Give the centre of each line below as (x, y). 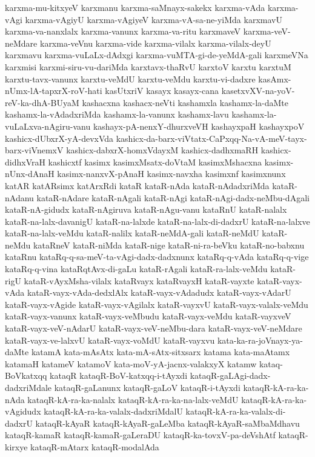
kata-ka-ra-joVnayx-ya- (260, 340)
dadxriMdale (28, 387)
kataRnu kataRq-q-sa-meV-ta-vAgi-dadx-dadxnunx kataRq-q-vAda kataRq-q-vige (157, 257)
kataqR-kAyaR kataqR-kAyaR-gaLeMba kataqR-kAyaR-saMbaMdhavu (167, 423)
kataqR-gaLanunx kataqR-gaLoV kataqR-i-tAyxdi (147, 387)
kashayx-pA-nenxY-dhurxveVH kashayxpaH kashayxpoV (199, 126)
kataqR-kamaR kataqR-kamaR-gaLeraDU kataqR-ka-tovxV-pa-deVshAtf (140, 435)
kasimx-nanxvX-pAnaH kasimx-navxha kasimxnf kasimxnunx (171, 174)
